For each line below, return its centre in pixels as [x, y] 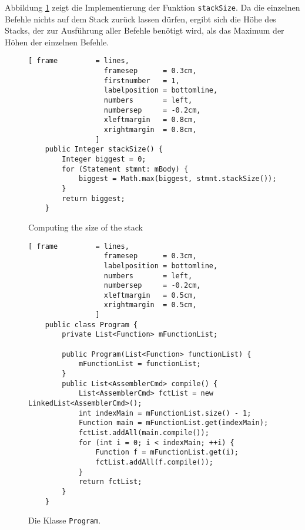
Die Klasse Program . [65, 520]
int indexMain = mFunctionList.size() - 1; [165, 413]
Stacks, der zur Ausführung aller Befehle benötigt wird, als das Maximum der [145, 30]
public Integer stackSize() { [104, 149]
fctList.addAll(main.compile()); [144, 433]
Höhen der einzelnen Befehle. [57, 42]
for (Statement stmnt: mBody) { [125, 169]
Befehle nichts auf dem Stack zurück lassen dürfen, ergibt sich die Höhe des [140, 19]
